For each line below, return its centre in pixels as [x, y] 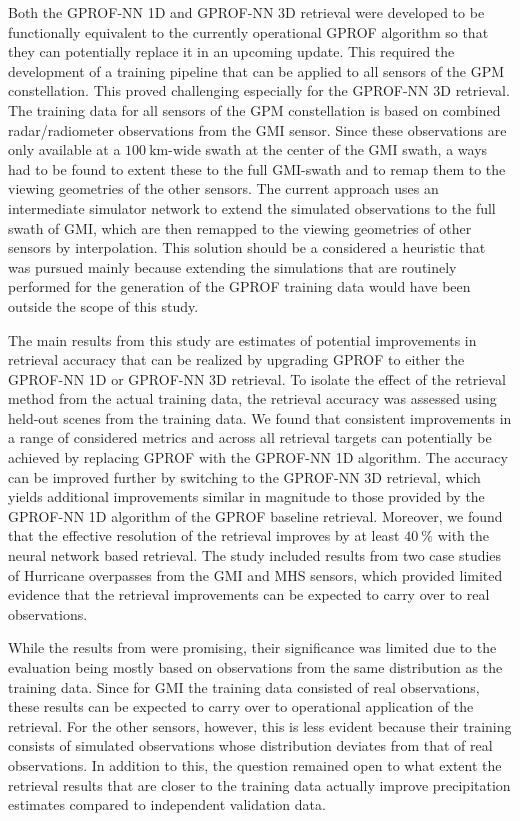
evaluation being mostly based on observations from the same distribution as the [255, 667]
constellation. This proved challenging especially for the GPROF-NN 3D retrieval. [259, 90]
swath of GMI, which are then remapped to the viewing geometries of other [240, 227]
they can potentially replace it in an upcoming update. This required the [231, 51]
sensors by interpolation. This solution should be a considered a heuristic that [247, 247]
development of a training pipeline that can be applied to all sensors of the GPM [256, 70]
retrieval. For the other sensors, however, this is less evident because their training [260, 725]
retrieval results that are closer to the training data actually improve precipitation [259, 784]
